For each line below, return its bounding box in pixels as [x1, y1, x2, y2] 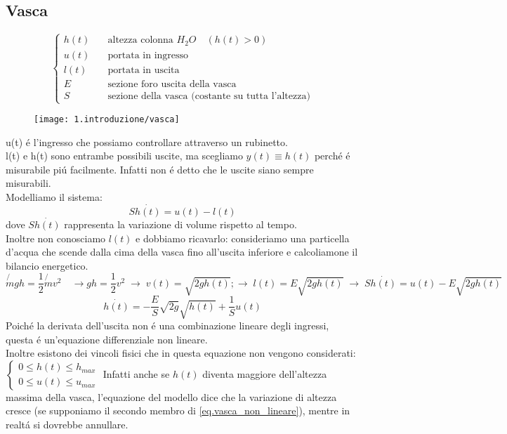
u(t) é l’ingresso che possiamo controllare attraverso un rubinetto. [6, 134, 288, 149]
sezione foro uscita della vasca [107, 79, 237, 89]
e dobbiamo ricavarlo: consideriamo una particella [136, 230, 350, 245]
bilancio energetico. [6, 258, 88, 272]
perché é [314, 148, 350, 163]
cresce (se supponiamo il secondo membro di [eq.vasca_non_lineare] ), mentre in [6, 403, 350, 418]
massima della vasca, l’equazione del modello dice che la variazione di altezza [6, 389, 337, 404]
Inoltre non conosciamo [6, 230, 106, 245]
